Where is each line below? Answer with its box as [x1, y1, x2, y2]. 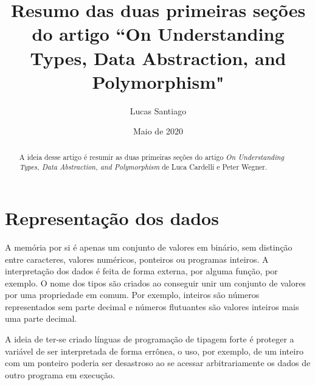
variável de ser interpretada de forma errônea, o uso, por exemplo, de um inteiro [5, 344, 303, 357]
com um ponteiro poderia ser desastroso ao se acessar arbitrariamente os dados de [5, 356, 311, 369]
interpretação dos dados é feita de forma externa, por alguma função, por [5, 265, 278, 277]
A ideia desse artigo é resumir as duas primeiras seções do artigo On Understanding [19, 151, 284, 162]
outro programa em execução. [5, 368, 115, 381]
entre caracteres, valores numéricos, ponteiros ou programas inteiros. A [5, 252, 269, 265]
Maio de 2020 [133, 125, 184, 137]
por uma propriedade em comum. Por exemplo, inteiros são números [5, 288, 260, 301]
